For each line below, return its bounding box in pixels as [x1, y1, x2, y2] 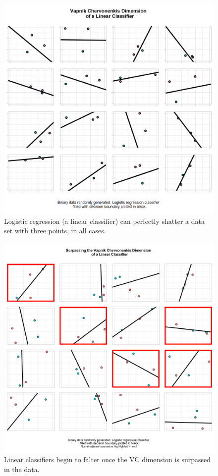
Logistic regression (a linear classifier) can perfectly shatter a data [4, 215, 205, 226]
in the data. [4, 464, 40, 474]
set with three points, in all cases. [4, 225, 106, 236]
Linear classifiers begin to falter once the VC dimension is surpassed [4, 454, 211, 465]
